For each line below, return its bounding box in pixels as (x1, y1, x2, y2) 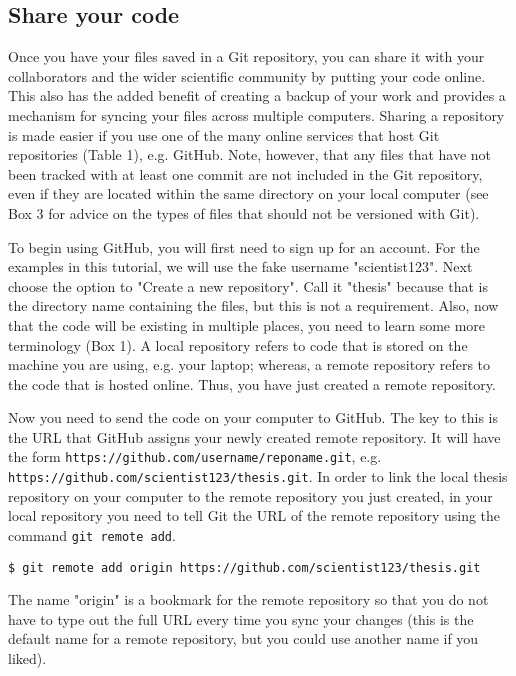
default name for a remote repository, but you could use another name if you (8, 628, 479, 649)
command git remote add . (8, 524, 176, 545)
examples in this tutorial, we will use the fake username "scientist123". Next (8, 256, 473, 277)
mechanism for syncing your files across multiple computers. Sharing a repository (8, 104, 505, 125)
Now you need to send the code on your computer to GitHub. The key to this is (8, 407, 498, 428)
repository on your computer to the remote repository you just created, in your (8, 485, 493, 506)
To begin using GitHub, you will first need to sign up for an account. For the (8, 236, 480, 257)
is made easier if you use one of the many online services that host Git (8, 124, 440, 145)
